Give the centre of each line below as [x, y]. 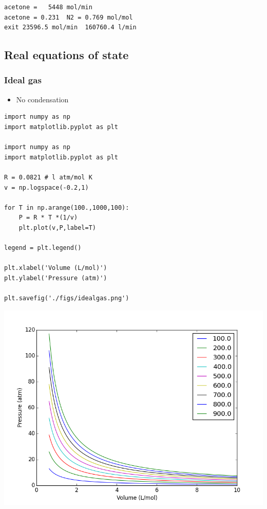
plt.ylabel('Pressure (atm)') [56, 278]
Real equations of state [66, 55]
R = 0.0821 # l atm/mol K [48, 177]
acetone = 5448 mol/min [48, 7]
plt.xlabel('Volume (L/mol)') [56, 268]
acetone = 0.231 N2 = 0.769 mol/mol [69, 17]
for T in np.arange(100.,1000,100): [67, 207]
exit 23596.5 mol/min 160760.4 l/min [70, 28]
